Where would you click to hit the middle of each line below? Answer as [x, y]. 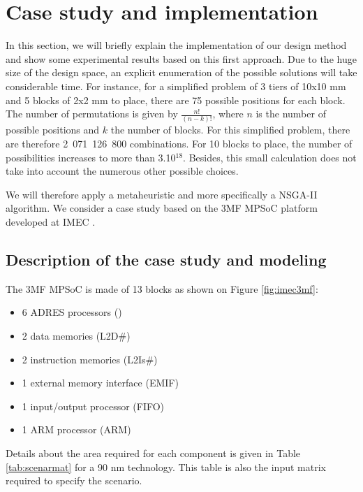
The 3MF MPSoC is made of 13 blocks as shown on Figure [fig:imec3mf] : [162, 288]
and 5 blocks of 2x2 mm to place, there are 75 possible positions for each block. [176, 100]
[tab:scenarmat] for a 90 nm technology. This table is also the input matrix [166, 466]
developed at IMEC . [51, 221]
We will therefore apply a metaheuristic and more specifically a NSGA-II [162, 194]
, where [228, 114]
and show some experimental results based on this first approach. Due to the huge [181, 58]
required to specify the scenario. [74, 480]
